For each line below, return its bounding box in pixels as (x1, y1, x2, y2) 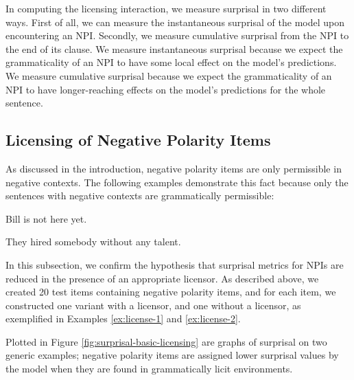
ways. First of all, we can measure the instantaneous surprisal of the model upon (5, 14, 344, 29)
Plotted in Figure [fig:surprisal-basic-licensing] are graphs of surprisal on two (5, 334, 327, 348)
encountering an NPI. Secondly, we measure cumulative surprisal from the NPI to (5, 28, 349, 43)
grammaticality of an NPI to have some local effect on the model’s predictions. (5, 55, 337, 69)
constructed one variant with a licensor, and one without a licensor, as (5, 298, 301, 312)
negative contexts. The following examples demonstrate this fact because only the (5, 175, 349, 189)
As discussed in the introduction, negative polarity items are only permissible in (5, 161, 342, 175)
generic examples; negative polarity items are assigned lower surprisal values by (5, 348, 339, 362)
